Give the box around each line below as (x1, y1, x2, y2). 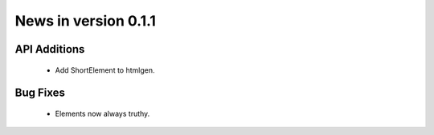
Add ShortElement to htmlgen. (55, 65, 155, 75)
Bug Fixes (14, 86, 66, 100)
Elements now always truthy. (55, 109, 150, 118)
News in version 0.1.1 (14, 12, 157, 30)
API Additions (14, 42, 85, 56)
